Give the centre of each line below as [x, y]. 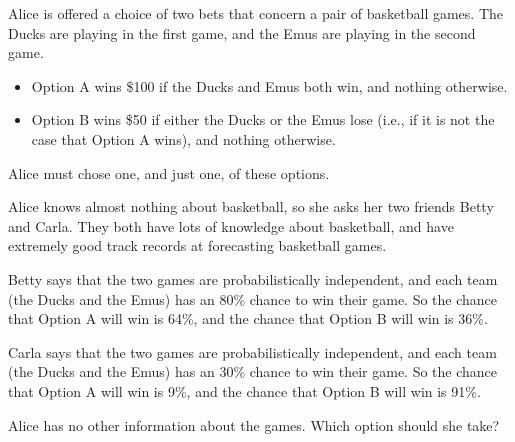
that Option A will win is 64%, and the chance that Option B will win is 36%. [248, 318]
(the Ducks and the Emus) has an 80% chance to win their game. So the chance [253, 298]
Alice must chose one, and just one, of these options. [169, 172]
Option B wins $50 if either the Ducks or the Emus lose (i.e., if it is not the [263, 119]
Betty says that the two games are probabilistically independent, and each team [253, 278]
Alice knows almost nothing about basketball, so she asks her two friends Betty [251, 206]
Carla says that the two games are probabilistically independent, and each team [252, 351]
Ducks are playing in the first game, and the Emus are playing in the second [242, 32]
